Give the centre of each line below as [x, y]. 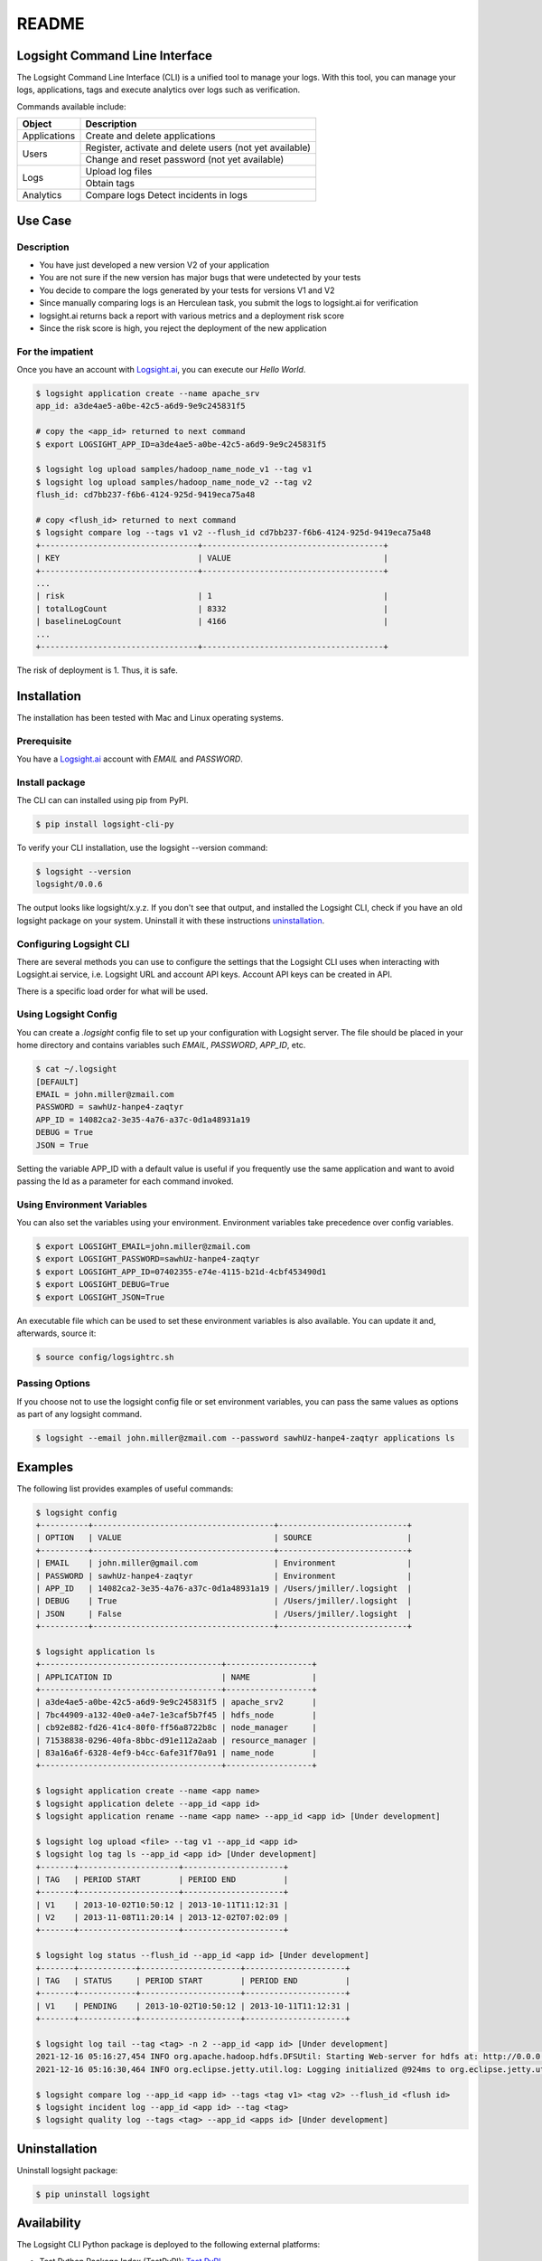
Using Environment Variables [82, 1205]
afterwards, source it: [56, 1333]
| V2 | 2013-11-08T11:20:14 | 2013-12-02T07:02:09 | [162, 1918]
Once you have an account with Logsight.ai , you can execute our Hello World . [161, 370]
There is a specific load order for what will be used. [112, 991]
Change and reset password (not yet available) [185, 160]
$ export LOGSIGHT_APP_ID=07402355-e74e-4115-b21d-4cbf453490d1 [181, 1272]
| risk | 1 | [212, 596]
